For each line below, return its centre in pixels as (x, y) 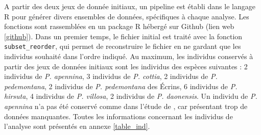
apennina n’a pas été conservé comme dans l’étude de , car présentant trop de (126, 106)
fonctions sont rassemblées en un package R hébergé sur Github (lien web (119, 26)
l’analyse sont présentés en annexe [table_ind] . (77, 126)
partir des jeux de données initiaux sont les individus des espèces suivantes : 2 (126, 66)
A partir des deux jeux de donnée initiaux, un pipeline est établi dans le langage (130, 6)
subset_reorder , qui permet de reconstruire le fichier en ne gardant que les (123, 46)
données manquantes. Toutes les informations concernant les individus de (118, 116)
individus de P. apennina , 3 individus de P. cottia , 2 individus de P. (111, 76)
